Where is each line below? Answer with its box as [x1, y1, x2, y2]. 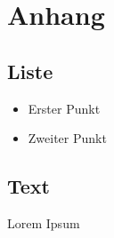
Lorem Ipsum [7, 213, 80, 232]
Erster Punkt [28, 99, 101, 117]
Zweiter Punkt [28, 129, 107, 147]
